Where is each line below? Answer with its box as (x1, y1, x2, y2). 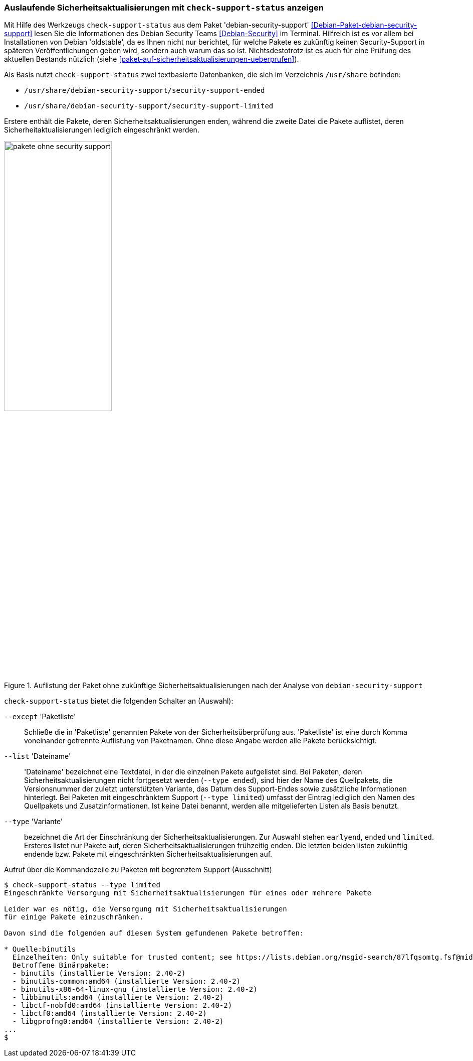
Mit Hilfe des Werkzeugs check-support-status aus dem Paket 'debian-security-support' (4, 21, 309, 30)
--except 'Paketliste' (4, 712, 76, 721)
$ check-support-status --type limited (4, 881, 160, 889)
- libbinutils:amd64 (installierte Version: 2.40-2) (12, 993, 224, 1002)
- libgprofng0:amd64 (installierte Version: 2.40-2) (12, 1017, 224, 1026)
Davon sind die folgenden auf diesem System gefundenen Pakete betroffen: (4, 929, 304, 938)
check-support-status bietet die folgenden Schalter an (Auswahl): (4, 697, 233, 706)
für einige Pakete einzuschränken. (4, 913, 144, 921)
